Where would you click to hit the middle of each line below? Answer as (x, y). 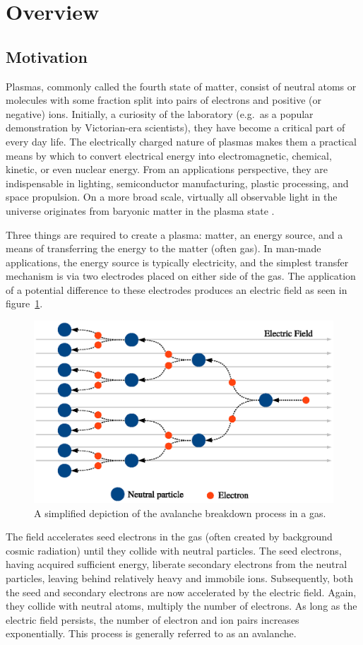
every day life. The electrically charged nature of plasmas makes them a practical (181, 141)
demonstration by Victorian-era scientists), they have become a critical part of (175, 128)
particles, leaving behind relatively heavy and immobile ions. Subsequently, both (179, 578)
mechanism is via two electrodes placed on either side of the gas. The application (181, 276)
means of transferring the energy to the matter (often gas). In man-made (163, 248)
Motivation (47, 56)
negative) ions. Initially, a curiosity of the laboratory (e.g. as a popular (160, 113)
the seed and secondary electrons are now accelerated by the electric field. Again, (181, 592)
